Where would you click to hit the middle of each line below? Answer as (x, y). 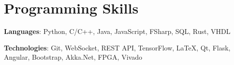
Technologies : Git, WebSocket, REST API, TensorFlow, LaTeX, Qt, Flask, (117, 47)
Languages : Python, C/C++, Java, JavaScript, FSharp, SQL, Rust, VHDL (117, 31)
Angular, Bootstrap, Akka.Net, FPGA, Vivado (73, 57)
